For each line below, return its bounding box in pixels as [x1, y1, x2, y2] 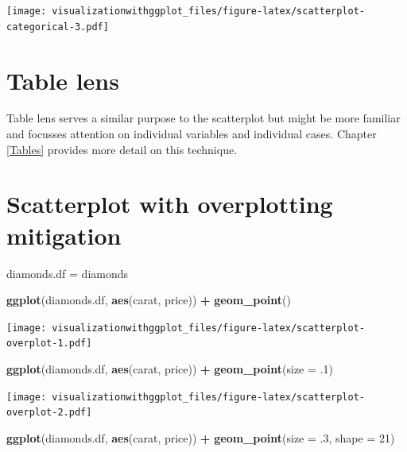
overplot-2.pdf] [6, 407, 92, 419]
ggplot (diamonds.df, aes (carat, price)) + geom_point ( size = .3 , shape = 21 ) [6, 429, 395, 446]
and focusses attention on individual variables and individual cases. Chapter [6, 126, 377, 142]
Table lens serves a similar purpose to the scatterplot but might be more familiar [6, 110, 401, 126]
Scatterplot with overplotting [6, 187, 333, 220]
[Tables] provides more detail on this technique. [6, 141, 238, 157]
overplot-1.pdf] [6, 338, 92, 350]
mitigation [6, 218, 122, 251]
